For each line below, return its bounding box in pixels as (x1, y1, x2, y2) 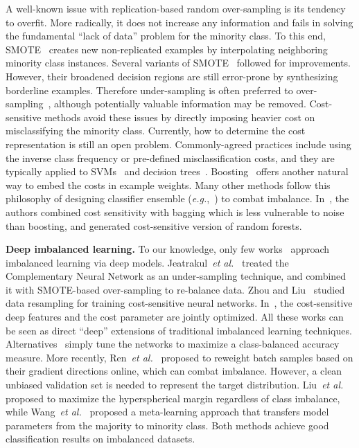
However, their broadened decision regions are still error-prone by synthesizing (6, 69, 338, 83)
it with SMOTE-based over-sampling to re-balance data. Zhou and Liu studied (6, 282, 345, 296)
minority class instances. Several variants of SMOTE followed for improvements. (6, 55, 351, 70)
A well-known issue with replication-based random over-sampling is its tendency (6, 1, 346, 15)
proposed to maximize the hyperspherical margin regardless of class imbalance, (6, 391, 340, 405)
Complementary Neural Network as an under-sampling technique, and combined (6, 269, 347, 283)
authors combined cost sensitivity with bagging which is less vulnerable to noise (6, 204, 344, 219)
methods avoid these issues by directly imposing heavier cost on (44, 109, 315, 124)
